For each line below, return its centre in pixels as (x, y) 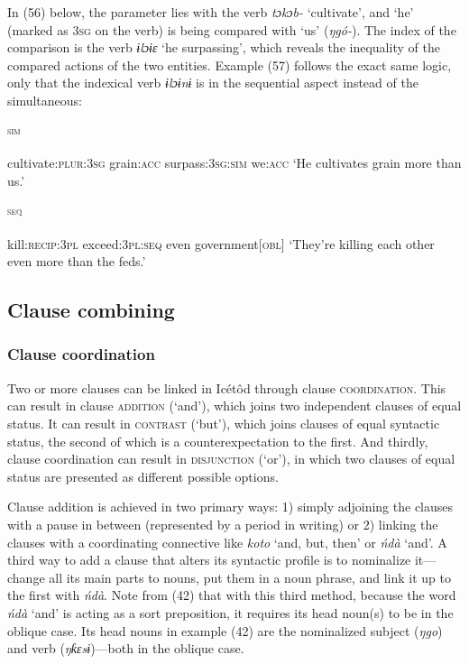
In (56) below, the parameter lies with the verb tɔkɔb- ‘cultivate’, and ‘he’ (211, 12)
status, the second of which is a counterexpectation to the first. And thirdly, (218, 441)
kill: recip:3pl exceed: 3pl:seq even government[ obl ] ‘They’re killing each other (221, 243)
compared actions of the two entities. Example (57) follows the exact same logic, (230, 65)
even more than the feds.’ (77, 261)
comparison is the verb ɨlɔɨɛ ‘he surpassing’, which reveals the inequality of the (224, 47)
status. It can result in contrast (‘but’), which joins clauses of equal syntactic (224, 423)
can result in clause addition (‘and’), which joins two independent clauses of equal (234, 406)
